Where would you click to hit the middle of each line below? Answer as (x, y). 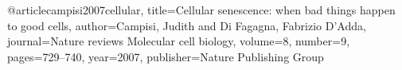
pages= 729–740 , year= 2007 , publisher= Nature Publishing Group (166, 56)
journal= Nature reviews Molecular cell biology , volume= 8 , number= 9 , (179, 41)
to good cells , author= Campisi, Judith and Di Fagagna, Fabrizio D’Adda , (187, 25)
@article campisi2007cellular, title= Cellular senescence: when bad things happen (201, 10)
